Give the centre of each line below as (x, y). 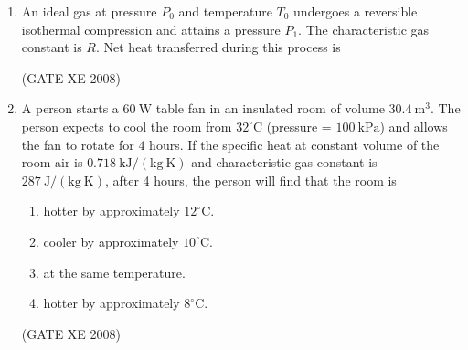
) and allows (414, 126)
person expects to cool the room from (127, 126)
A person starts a (70, 108)
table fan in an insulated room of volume (270, 108)
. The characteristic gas (364, 29)
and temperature (225, 11)
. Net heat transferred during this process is (218, 47)
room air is (52, 162)
